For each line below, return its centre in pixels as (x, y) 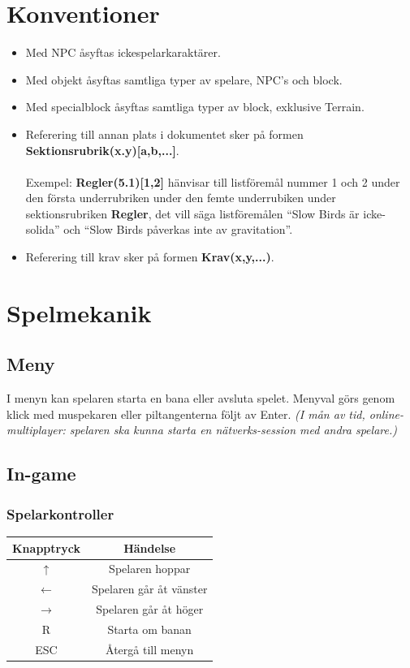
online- (386, 414)
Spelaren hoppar (150, 569)
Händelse (150, 547)
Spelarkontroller (60, 513)
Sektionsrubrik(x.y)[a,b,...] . (102, 150)
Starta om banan (149, 629)
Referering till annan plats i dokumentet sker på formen (164, 134)
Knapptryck (46, 547)
